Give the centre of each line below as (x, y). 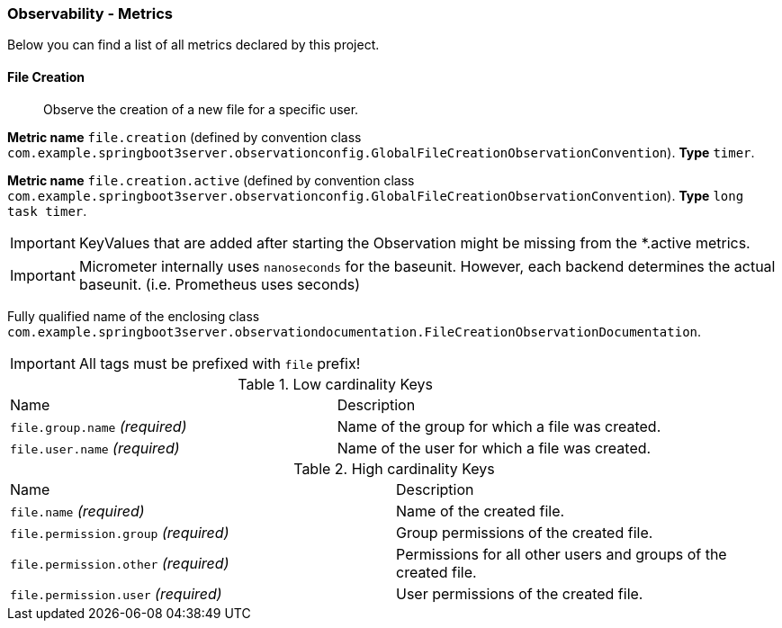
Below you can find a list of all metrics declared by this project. (193, 45)
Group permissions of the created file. (525, 532)
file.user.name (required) (95, 448)
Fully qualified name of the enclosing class (134, 316)
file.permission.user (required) (116, 593)
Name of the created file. (481, 511)
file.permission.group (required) (120, 532)
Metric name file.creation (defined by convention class (184, 137)
